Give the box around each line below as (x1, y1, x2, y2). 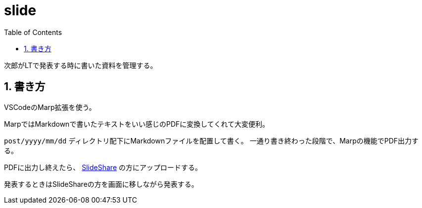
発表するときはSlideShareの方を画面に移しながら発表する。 (4, 179, 198, 188)
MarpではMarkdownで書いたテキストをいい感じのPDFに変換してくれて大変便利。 (4, 119, 270, 128)
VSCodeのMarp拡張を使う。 (4, 103, 96, 111)
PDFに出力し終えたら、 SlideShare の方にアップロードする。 (4, 163, 202, 172)
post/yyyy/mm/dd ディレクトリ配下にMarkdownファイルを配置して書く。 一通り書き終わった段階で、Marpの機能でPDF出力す (4, 136, 419, 145)
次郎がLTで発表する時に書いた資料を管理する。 (4, 61, 157, 69)
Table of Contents (4, 28, 62, 36)
